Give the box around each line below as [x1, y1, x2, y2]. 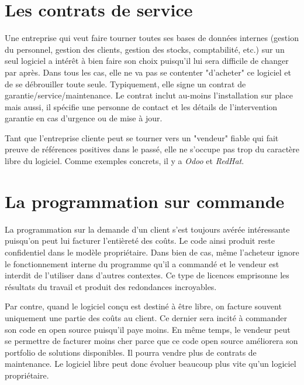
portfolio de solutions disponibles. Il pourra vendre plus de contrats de [5, 346, 257, 358]
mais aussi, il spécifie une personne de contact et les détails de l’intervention [5, 100, 278, 113]
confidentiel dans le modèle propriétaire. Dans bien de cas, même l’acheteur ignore [5, 246, 299, 258]
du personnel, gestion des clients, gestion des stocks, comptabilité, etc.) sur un [5, 43, 285, 55]
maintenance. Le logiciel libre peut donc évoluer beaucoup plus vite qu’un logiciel [5, 357, 296, 370]
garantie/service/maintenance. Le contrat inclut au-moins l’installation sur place [5, 89, 293, 101]
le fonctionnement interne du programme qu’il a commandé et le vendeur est [5, 257, 279, 270]
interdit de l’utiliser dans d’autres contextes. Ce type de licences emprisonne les [5, 269, 289, 281]
